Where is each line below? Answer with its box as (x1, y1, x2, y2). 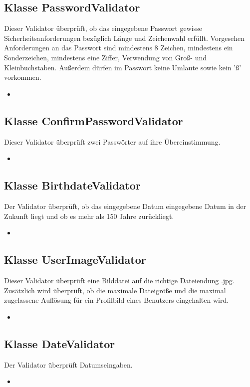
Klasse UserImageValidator (4, 252, 146, 267)
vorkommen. (4, 72, 41, 82)
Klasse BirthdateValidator (4, 178, 141, 193)
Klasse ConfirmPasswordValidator (4, 113, 183, 128)
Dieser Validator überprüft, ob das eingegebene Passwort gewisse (4, 23, 202, 33)
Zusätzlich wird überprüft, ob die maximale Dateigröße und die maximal (4, 285, 226, 295)
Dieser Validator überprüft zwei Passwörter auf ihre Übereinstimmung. (4, 136, 221, 147)
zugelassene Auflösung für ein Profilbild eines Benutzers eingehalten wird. (4, 295, 229, 305)
